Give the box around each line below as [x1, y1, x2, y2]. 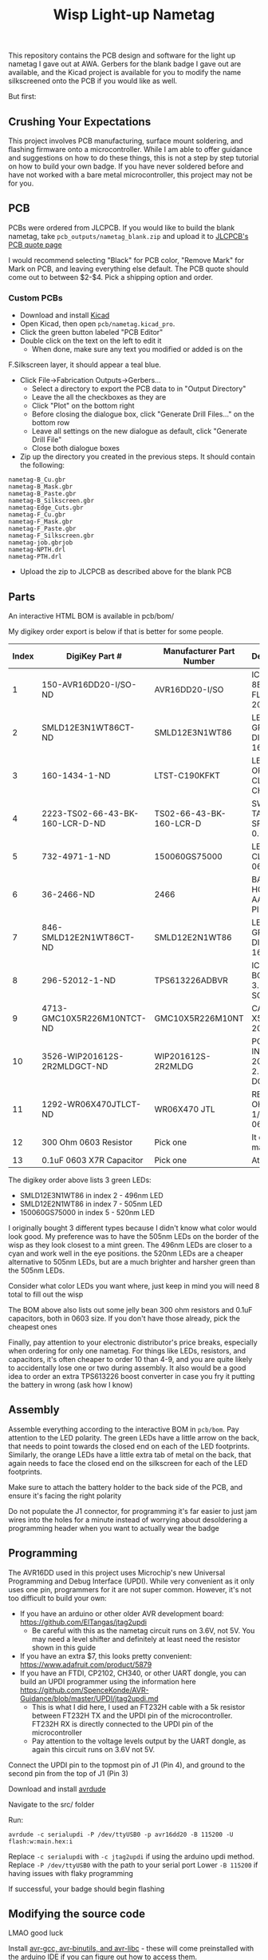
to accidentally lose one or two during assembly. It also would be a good [8, 1363, 246, 1372]
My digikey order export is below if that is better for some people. [8, 626, 224, 636]
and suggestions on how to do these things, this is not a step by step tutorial [8, 153, 259, 162]
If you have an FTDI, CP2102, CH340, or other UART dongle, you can [19, 1668, 247, 1678]
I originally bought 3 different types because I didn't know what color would [8, 1223, 257, 1233]
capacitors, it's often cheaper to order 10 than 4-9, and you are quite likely [8, 1354, 253, 1364]
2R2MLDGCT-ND [41, 1061, 108, 1072]
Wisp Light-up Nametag [53, 6, 215, 24]
